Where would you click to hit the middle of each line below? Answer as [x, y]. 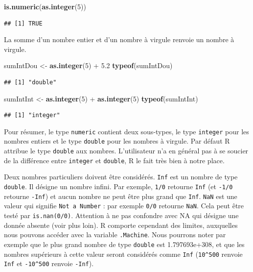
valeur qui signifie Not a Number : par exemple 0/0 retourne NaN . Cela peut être [124, 206]
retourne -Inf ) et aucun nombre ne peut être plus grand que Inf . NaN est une [121, 196]
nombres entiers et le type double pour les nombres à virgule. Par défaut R [117, 141]
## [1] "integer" [32, 115]
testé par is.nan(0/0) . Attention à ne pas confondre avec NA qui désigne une [121, 215]
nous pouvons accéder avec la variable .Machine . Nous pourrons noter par [115, 235]
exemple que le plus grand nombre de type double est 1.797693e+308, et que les [124, 244]
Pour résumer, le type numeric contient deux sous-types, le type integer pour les [126, 131]
